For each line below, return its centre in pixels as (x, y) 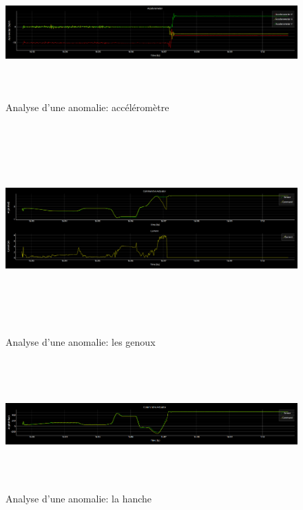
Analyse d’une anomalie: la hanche (79, 499)
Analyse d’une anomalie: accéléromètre (87, 107)
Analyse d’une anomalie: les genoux (81, 342)
